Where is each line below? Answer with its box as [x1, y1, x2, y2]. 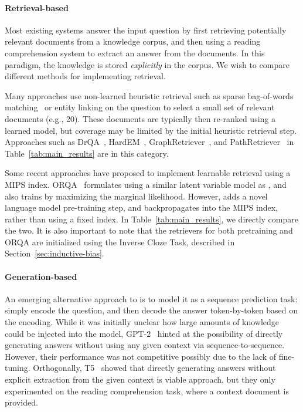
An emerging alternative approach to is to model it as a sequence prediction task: [5, 292, 298, 305]
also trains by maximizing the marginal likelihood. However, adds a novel [5, 190, 268, 202]
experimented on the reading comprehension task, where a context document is [5, 384, 289, 397]
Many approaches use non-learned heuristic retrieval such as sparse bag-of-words [5, 89, 294, 102]
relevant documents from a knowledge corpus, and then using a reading [5, 35, 261, 48]
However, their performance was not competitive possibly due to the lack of [5, 350, 277, 362]
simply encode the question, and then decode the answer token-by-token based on [5, 304, 298, 316]
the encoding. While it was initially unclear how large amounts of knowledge [5, 316, 280, 328]
